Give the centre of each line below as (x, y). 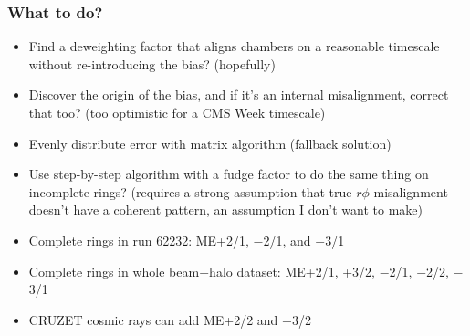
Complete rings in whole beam (114, 271)
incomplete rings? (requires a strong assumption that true (190, 191)
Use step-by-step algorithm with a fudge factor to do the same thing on (229, 174)
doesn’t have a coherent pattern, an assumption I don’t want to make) (225, 210)
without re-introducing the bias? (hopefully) (152, 63)
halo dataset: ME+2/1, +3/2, (292, 271)
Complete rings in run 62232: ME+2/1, (139, 240)
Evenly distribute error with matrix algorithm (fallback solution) (210, 143)
